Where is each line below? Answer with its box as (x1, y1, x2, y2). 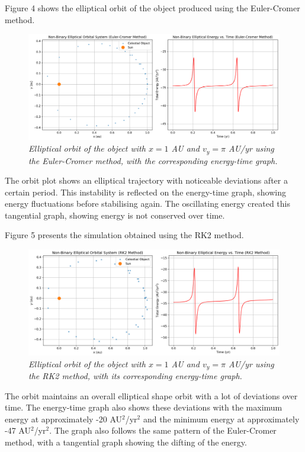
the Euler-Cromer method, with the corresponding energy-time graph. (28, 154, 278, 166)
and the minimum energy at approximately (143, 412, 300, 425)
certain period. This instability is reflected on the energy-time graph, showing (5, 185, 286, 198)
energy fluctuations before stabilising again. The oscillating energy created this (5, 197, 291, 210)
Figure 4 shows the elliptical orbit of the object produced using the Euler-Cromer (5, 2, 300, 14)
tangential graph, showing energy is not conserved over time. (5, 209, 225, 221)
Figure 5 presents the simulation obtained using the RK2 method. (5, 229, 244, 241)
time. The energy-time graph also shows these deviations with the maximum (5, 401, 282, 413)
